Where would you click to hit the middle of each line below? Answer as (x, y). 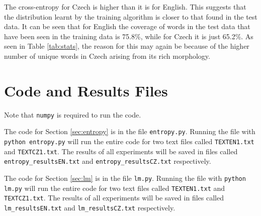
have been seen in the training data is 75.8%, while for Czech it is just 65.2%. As (129, 36)
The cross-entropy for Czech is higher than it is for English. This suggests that (125, 7)
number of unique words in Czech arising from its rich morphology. (107, 56)
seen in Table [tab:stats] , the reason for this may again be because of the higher (127, 46)
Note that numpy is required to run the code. (73, 114)
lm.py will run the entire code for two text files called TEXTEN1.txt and (115, 188)
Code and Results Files (86, 90)
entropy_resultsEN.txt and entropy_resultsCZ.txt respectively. (108, 161)
